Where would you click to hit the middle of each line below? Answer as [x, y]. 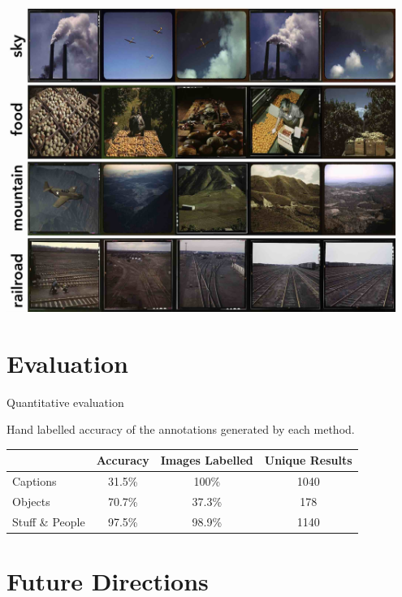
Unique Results [308, 460]
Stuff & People [49, 521]
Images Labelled [207, 460]
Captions [35, 481]
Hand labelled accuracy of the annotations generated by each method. [181, 429]
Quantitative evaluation [65, 402]
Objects [31, 502]
